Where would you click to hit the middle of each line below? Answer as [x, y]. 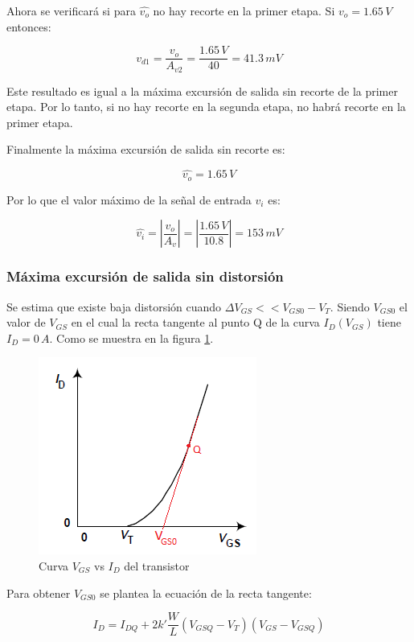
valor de [26, 322]
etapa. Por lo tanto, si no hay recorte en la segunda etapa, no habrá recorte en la [206, 107]
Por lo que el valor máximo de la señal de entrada [129, 199]
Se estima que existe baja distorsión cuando [114, 306]
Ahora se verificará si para [71, 10]
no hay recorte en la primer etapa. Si [244, 10]
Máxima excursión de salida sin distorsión [145, 276]
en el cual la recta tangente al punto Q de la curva [195, 322]
